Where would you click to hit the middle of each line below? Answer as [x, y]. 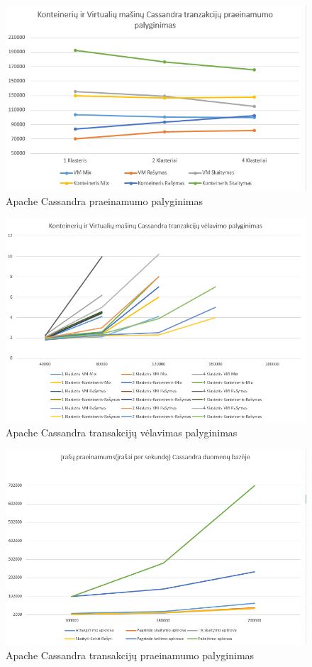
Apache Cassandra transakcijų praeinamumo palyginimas [130, 655]
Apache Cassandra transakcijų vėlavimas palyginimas [122, 432]
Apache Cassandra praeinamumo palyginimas [104, 200]
